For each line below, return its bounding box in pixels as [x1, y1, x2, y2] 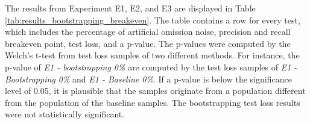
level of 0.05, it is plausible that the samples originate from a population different [5, 84, 306, 97]
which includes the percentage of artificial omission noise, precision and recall [5, 25, 291, 38]
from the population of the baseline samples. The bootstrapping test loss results [5, 96, 300, 108]
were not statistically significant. [5, 108, 125, 120]
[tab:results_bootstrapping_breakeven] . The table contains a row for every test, [5, 13, 300, 26]
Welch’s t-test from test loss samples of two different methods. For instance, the [5, 49, 300, 61]
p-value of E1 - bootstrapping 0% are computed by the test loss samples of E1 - [5, 60, 297, 73]
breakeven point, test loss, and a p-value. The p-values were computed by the [5, 37, 291, 49]
